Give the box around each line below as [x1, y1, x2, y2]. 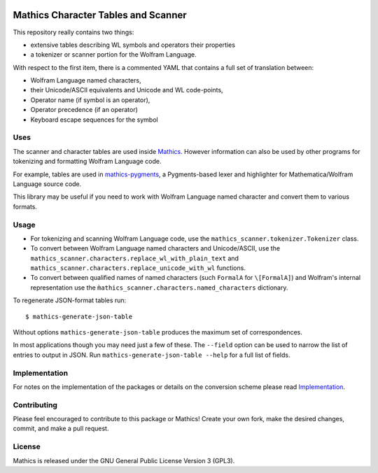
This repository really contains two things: [13, 28, 134, 36]
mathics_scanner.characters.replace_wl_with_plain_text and [30, 254, 239, 262]
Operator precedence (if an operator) [30, 106, 138, 114]
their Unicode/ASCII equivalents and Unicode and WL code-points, [30, 86, 223, 94]
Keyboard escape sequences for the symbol [30, 115, 158, 124]
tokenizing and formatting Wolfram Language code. [13, 157, 162, 166]
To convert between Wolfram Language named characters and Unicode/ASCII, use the [30, 244, 280, 253]
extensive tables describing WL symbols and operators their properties [30, 41, 236, 49]
